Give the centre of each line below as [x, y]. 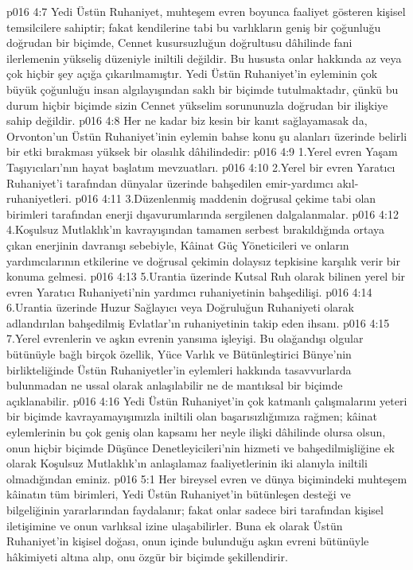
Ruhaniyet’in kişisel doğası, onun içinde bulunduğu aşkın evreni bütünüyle [188, 541]
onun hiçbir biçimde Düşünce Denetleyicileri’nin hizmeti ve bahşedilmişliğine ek [201, 447]
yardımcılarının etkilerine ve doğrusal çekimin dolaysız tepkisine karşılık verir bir [203, 260]
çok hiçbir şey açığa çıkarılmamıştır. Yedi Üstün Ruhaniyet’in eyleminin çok [192, 74]
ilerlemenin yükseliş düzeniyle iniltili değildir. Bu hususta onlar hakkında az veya [204, 58]
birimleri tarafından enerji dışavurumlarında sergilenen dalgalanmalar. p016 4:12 [203, 213]
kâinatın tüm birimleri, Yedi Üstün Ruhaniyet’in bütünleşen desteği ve [179, 494]
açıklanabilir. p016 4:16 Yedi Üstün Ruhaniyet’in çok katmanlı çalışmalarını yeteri [207, 400]
